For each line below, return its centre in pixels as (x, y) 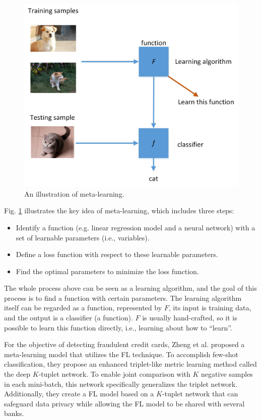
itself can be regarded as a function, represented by (83, 308)
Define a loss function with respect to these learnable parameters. (117, 254)
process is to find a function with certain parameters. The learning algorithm (123, 298)
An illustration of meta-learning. (74, 193)
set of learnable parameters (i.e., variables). (83, 237)
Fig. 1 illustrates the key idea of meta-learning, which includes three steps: (119, 211)
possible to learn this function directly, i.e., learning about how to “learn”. (118, 327)
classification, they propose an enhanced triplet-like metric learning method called (130, 364)
